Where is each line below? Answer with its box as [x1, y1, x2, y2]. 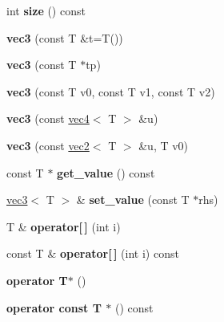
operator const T [6, 299, 102, 316]
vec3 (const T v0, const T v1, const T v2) [6, 83, 215, 100]
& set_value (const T [76, 191, 190, 208]
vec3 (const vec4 [6, 110, 90, 127]
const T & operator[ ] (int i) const [6, 245, 179, 262]
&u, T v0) [138, 137, 189, 153]
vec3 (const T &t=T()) [6, 29, 123, 46]
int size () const [6, 2, 86, 18]
